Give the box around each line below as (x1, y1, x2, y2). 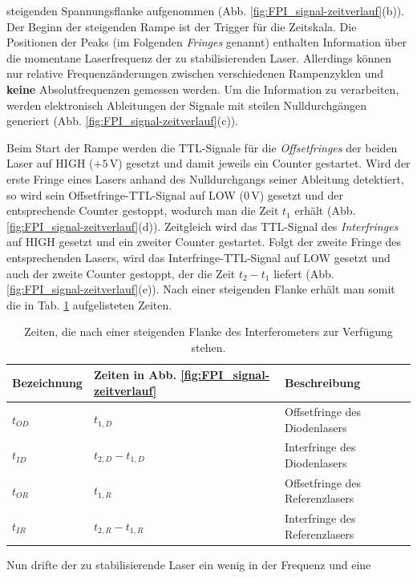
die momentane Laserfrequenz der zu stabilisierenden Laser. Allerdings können (6, 49, 392, 66)
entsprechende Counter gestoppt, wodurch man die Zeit (6, 202, 279, 219)
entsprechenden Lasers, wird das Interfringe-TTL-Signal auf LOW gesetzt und (6, 249, 391, 265)
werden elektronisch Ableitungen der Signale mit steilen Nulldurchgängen (6, 96, 367, 113)
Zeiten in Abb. (93, 366, 176, 383)
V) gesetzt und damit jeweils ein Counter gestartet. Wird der (109, 155, 411, 172)
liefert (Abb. (273, 265, 334, 281)
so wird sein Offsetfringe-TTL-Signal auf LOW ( (6, 186, 244, 203)
